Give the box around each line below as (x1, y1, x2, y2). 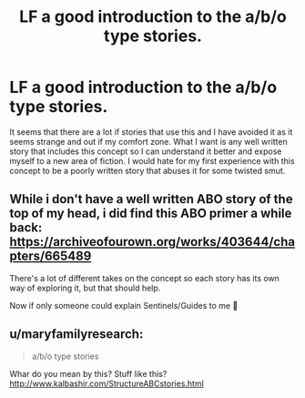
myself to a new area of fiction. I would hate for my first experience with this (9, 155, 295, 166)
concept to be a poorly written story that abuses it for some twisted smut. (9, 165, 286, 176)
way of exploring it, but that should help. (9, 282, 161, 293)
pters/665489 (9, 249, 92, 264)
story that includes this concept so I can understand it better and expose (9, 146, 282, 157)
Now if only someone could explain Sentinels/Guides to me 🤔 (9, 300, 239, 311)
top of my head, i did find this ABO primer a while (9, 206, 292, 221)
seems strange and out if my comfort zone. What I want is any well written (9, 136, 289, 147)
